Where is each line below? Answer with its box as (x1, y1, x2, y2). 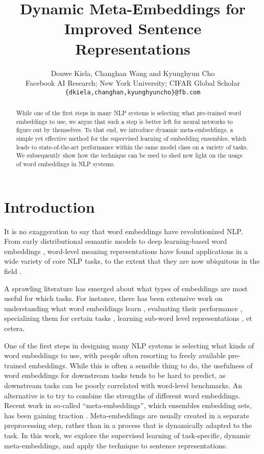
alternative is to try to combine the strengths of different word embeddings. (4, 390, 241, 400)
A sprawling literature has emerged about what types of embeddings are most (4, 283, 248, 293)
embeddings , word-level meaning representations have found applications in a (4, 245, 248, 256)
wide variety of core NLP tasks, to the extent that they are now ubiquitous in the (4, 256, 260, 266)
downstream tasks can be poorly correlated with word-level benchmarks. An (4, 380, 243, 390)
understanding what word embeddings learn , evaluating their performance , (4, 302, 243, 313)
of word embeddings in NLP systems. (16, 160, 115, 168)
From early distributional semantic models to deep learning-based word (4, 236, 227, 246)
